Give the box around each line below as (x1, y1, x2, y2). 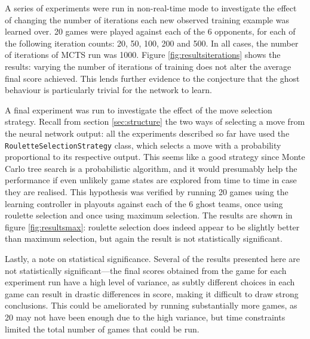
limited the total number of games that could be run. (5, 322, 199, 335)
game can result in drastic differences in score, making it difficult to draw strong (5, 287, 299, 300)
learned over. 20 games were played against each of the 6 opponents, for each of (5, 25, 296, 38)
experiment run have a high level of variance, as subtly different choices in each (5, 276, 295, 288)
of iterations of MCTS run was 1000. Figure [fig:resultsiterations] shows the (5, 48, 281, 61)
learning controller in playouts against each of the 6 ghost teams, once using (5, 197, 283, 209)
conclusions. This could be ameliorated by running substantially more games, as (5, 299, 297, 312)
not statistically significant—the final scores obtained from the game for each (5, 264, 287, 276)
